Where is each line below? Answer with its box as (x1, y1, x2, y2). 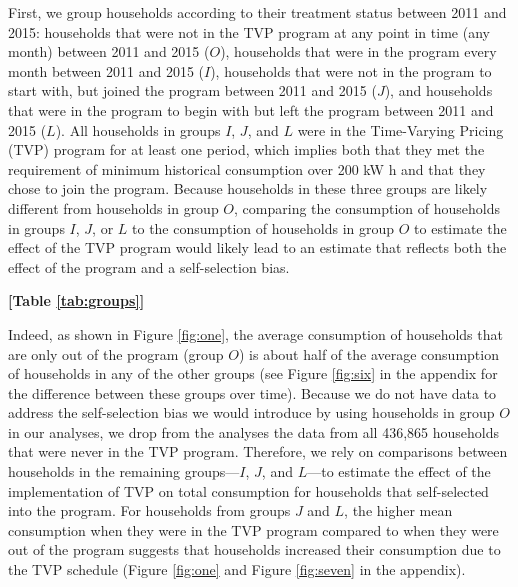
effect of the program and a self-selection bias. (8, 256, 290, 277)
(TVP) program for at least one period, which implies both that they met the (8, 139, 485, 160)
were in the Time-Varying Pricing (297, 119, 504, 140)
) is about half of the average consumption (238, 343, 499, 364)
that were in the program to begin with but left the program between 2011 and (8, 99, 494, 120)
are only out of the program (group (8, 343, 224, 364)
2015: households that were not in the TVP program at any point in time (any (8, 21, 490, 42)
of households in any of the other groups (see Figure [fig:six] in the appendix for (8, 363, 498, 384)
